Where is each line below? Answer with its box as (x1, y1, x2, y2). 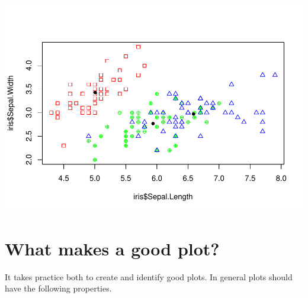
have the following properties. (5, 282, 112, 294)
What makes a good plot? (5, 236, 220, 260)
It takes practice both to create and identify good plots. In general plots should (5, 270, 293, 283)
